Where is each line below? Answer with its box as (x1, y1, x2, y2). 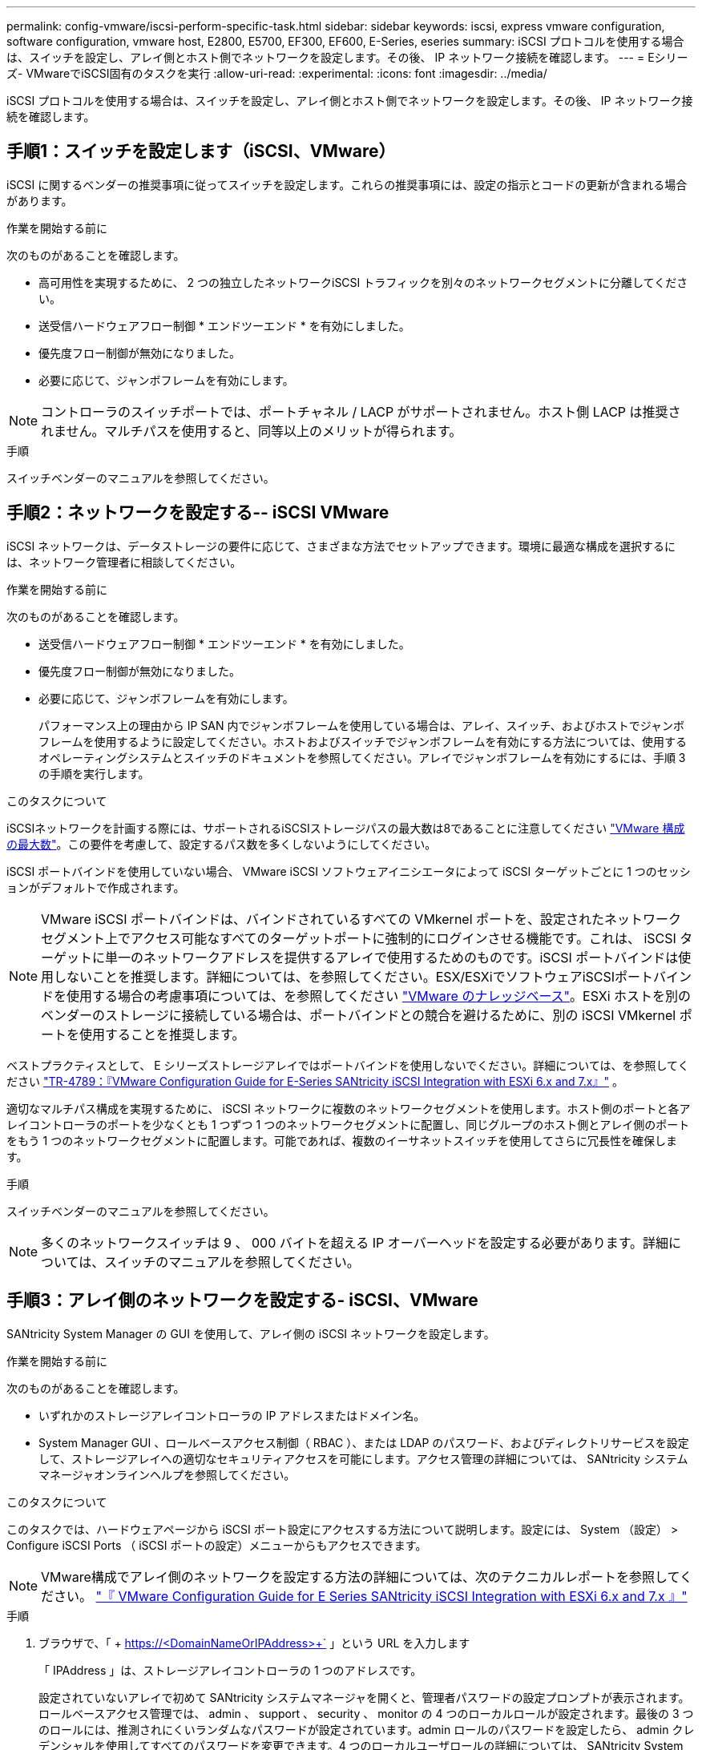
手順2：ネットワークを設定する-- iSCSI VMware (6, 502, 389, 523)
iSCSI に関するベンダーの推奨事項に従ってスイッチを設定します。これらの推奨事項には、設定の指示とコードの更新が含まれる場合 (6, 177, 688, 192)
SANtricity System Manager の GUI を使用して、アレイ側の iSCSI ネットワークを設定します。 (6, 1326, 495, 1341)
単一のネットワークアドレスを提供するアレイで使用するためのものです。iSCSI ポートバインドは (105, 949, 679, 966)
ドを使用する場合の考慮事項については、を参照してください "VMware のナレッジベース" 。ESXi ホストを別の (41, 987, 692, 1004)
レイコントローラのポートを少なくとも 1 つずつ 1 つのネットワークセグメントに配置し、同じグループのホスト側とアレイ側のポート (6, 1117, 690, 1131)
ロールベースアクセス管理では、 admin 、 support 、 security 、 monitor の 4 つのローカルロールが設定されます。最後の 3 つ (38, 1706, 694, 1720)
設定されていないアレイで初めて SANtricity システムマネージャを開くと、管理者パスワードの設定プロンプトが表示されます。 (38, 1690, 690, 1704)
